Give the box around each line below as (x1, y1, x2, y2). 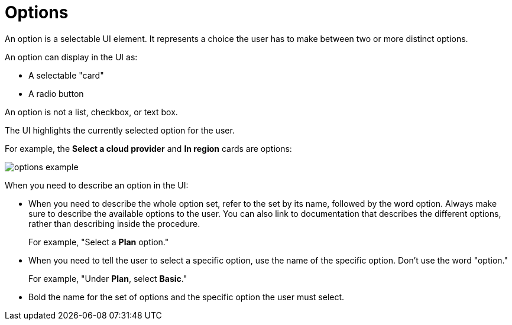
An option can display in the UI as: (5, 51, 138, 62)
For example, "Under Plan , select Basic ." (28, 273, 187, 284)
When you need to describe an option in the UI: (5, 180, 189, 190)
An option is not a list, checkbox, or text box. (5, 106, 178, 117)
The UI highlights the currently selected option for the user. (5, 125, 235, 135)
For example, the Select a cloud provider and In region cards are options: (5, 143, 292, 154)
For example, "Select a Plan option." (28, 236, 169, 247)
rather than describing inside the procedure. (28, 218, 200, 229)
